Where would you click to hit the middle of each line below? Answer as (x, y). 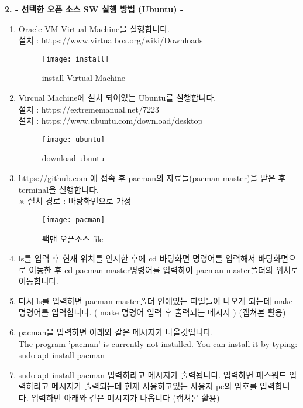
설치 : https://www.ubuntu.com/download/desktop (111, 120)
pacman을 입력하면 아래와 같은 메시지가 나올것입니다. (116, 332)
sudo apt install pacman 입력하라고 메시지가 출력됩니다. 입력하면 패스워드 (152, 374)
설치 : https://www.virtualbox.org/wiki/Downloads (111, 40)
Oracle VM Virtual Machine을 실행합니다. (94, 28)
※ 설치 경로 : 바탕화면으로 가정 (75, 201)
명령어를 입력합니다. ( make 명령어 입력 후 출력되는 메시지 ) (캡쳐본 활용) (152, 312)
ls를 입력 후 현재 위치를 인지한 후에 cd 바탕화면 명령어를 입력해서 (137, 258)
